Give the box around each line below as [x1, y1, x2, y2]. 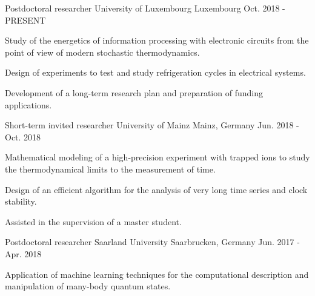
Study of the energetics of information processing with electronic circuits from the [5, 34, 309, 47]
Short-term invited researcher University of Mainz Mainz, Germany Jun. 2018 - [5, 119, 299, 131]
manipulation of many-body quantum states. [5, 280, 171, 292]
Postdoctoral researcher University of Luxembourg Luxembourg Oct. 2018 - [5, 2, 285, 14]
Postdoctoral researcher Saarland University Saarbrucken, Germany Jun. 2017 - [5, 235, 300, 248]
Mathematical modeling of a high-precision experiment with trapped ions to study [5, 151, 310, 163]
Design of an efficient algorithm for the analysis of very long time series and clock [5, 183, 308, 196]
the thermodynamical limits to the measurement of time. [5, 162, 216, 175]
